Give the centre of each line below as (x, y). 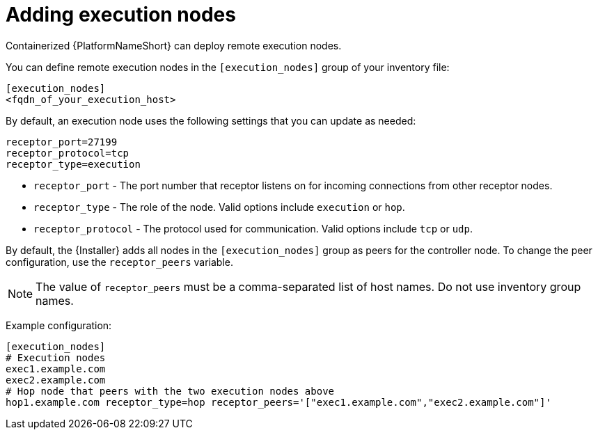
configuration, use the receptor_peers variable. (120, 262)
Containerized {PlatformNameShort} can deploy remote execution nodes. (174, 45)
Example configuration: (59, 325)
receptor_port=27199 (62, 142)
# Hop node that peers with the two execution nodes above (170, 391)
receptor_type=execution (73, 164)
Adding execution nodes (121, 15)
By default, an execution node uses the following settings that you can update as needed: (211, 120)
